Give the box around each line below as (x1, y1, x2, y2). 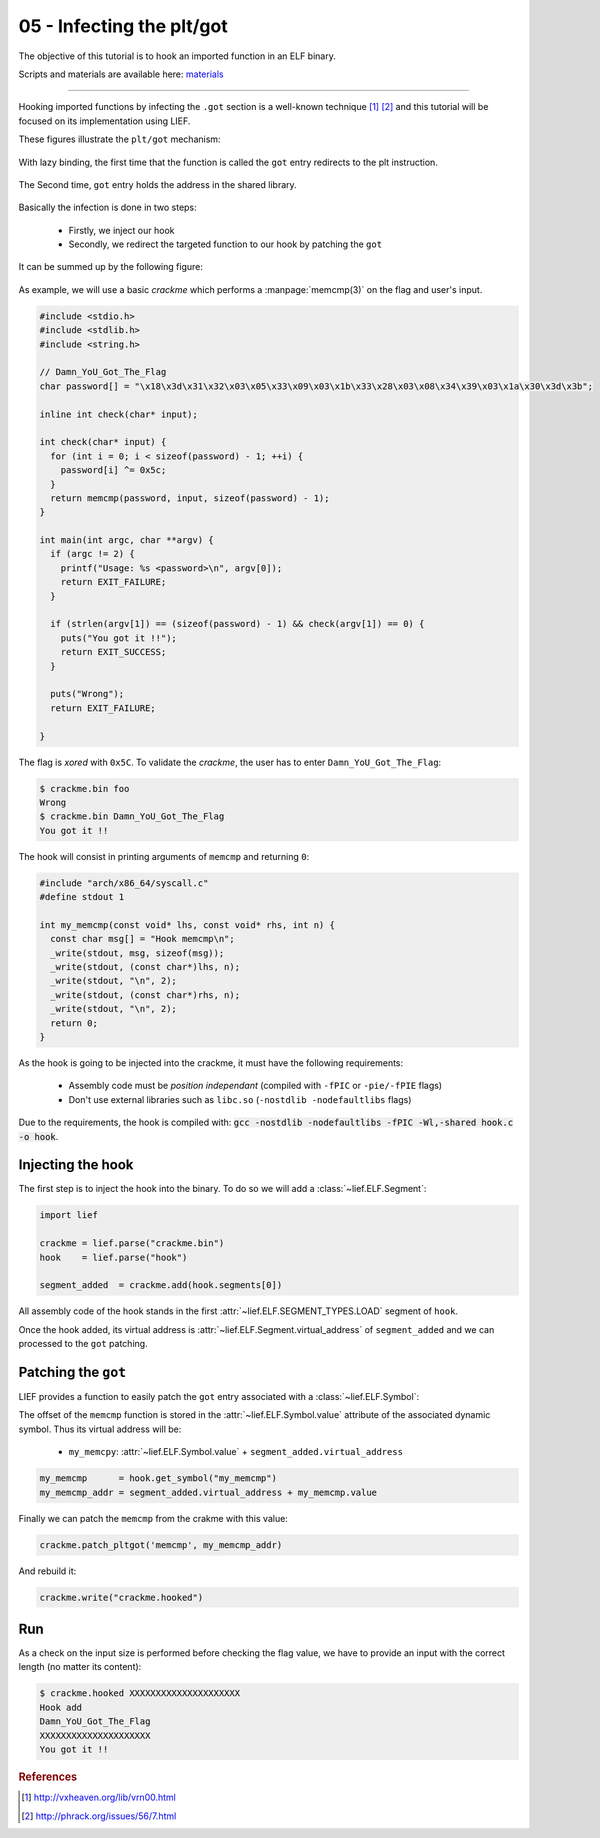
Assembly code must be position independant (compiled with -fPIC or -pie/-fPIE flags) (68, 1080, 443, 1092)
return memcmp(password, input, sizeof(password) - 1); (50, 492, 330, 504)
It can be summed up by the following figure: (18, 261, 204, 273)
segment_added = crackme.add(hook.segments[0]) (39, 1280, 283, 1291)
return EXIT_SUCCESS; (60, 646, 167, 658)
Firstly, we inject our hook (68, 224, 175, 236)
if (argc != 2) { (50, 548, 135, 560)
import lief (39, 1210, 99, 1221)
